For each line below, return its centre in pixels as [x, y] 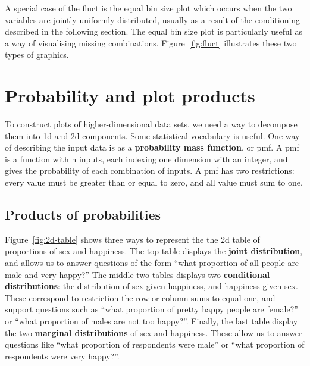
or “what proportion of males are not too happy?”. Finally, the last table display [151, 321]
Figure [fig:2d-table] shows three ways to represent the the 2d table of [132, 239]
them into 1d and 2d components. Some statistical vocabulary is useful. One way [152, 135]
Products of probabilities [83, 215]
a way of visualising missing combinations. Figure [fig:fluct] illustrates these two [151, 43]
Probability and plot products [130, 96]
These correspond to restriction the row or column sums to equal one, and [140, 297]
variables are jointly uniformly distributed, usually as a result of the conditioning [153, 19]
